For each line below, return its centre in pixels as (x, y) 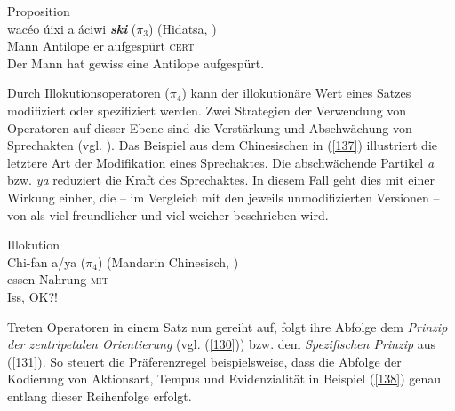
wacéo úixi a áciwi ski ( (72, 28)
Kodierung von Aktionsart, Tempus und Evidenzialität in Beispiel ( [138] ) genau (224, 379)
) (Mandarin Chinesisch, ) (168, 261)
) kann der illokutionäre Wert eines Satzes (296, 93)
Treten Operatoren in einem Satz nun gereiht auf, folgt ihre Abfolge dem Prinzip (227, 326)
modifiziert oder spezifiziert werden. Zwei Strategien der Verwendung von (207, 110)
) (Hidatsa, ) (182, 28)
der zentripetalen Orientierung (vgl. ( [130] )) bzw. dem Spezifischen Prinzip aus (222, 344)
